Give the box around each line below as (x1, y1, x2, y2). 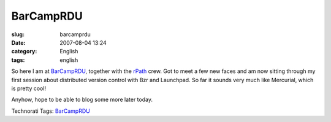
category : (11, 48, 37, 55)
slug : (11, 31, 25, 38)
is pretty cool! (11, 85, 46, 92)
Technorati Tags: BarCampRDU (11, 107, 90, 115)
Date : (11, 39, 26, 46)
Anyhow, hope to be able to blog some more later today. (11, 96, 153, 104)
